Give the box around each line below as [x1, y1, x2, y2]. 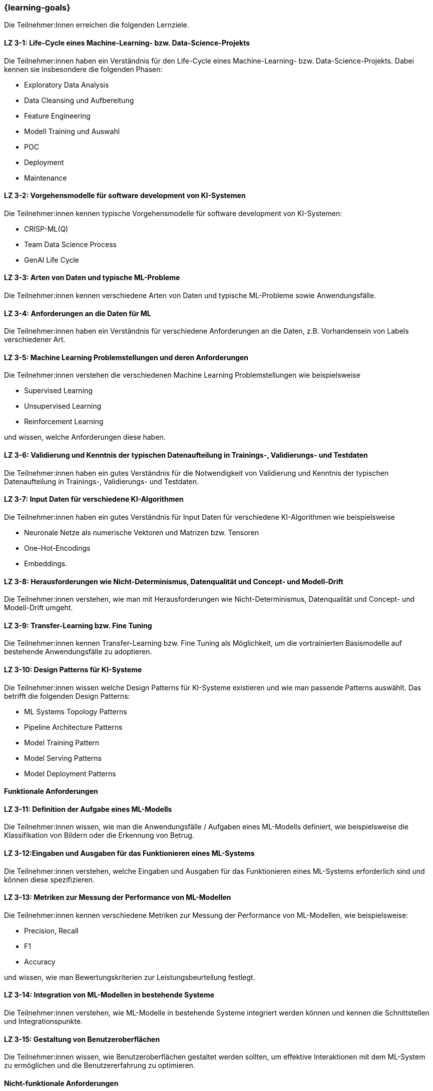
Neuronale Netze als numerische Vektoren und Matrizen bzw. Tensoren [24, 528, 259, 537]
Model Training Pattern [24, 738, 100, 747]
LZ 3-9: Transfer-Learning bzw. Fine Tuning [4, 621, 152, 630]
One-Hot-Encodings [24, 543, 91, 552]
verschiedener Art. [4, 335, 66, 344]
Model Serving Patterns [24, 753, 102, 762]
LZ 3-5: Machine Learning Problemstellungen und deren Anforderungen [4, 353, 249, 362]
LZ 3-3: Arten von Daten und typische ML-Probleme [4, 273, 180, 282]
